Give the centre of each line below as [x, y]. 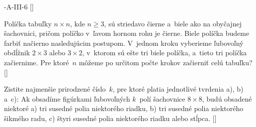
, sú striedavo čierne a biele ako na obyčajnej [173, 23]
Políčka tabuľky [28, 23]
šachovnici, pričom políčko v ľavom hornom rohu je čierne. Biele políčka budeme [127, 33]
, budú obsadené [227, 98]
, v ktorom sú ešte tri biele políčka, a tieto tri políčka [165, 53]
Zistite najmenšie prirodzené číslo [55, 89]
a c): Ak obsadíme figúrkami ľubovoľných [67, 98]
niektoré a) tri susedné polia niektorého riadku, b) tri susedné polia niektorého [124, 108]
